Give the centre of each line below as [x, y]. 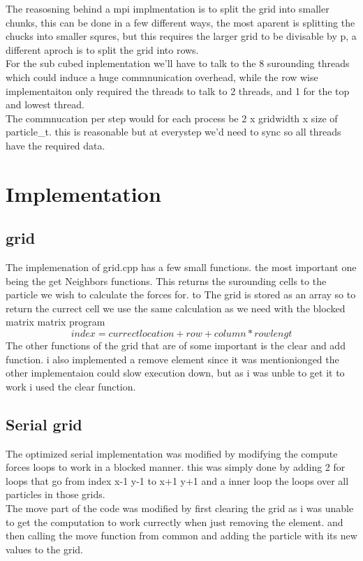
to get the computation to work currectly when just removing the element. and [175, 522]
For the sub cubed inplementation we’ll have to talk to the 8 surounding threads [178, 63]
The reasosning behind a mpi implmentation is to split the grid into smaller [168, 8]
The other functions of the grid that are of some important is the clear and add [176, 345]
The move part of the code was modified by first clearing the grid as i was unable [180, 508]
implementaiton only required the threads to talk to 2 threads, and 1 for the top [178, 90]
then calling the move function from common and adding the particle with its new [181, 535]
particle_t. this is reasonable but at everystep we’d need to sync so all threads [173, 132]
